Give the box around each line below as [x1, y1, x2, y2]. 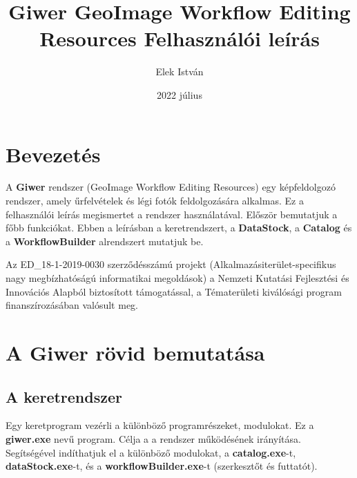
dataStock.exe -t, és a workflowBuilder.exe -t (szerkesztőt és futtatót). [6, 459, 318, 473]
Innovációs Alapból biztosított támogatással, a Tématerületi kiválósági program [6, 284, 342, 298]
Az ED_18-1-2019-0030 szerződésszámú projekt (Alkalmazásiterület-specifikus [6, 257, 336, 271]
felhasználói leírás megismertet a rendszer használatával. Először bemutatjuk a [6, 207, 338, 221]
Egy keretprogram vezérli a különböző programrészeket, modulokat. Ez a [6, 418, 314, 432]
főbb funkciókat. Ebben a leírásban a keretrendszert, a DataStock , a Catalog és [6, 220, 352, 235]
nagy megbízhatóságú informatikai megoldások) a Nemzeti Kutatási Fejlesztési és [6, 271, 349, 285]
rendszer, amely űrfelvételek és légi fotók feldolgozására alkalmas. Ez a [6, 193, 304, 208]
